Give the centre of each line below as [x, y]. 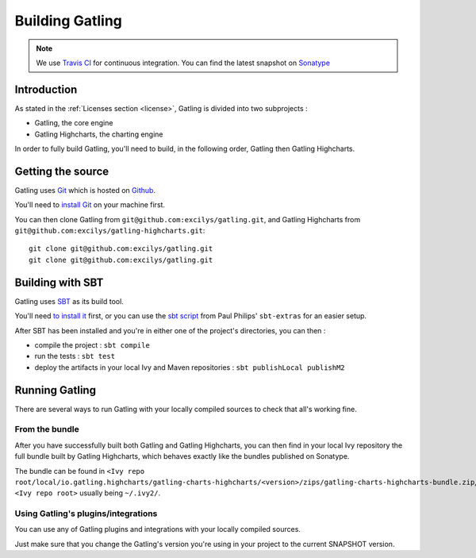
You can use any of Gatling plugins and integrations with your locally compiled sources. [158, 529]
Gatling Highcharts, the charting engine [99, 134]
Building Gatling [69, 21]
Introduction [46, 89]
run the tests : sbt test [75, 356]
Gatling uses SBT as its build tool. [69, 301]
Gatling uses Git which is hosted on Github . [85, 190]
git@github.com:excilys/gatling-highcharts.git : [110, 231]
